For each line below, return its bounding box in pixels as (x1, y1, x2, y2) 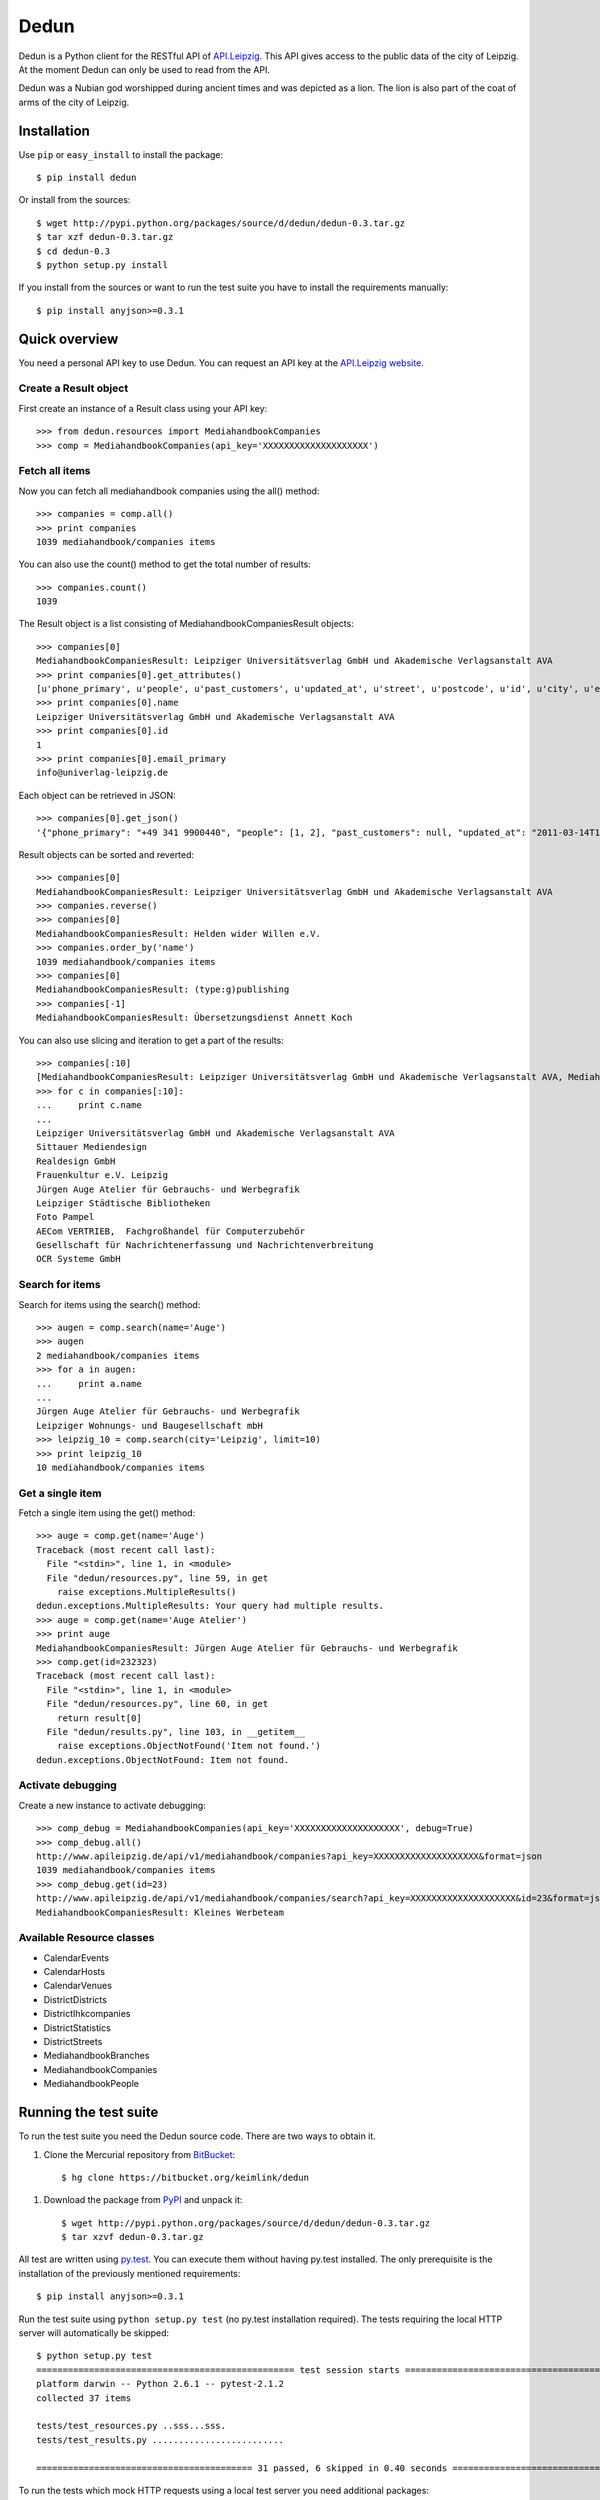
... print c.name (36, 1100, 142, 1111)
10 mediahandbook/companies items (36, 1461, 205, 1473)
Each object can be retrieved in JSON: (18, 789, 176, 801)
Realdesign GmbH (36, 1155, 116, 1167)
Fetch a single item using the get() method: (18, 1507, 196, 1519)
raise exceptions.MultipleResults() (56, 1586, 237, 1597)
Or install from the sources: (18, 194, 131, 206)
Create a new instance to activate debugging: (18, 1799, 207, 1811)
